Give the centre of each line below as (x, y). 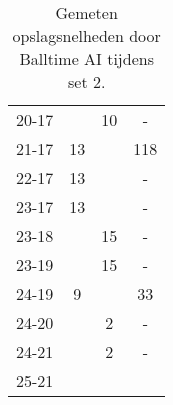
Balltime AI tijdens (86, 58)
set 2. (86, 81)
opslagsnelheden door (86, 35)
